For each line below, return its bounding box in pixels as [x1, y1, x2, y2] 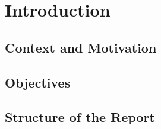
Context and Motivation [5, 38, 157, 56]
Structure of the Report [5, 108, 155, 126]
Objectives [5, 73, 71, 91]
